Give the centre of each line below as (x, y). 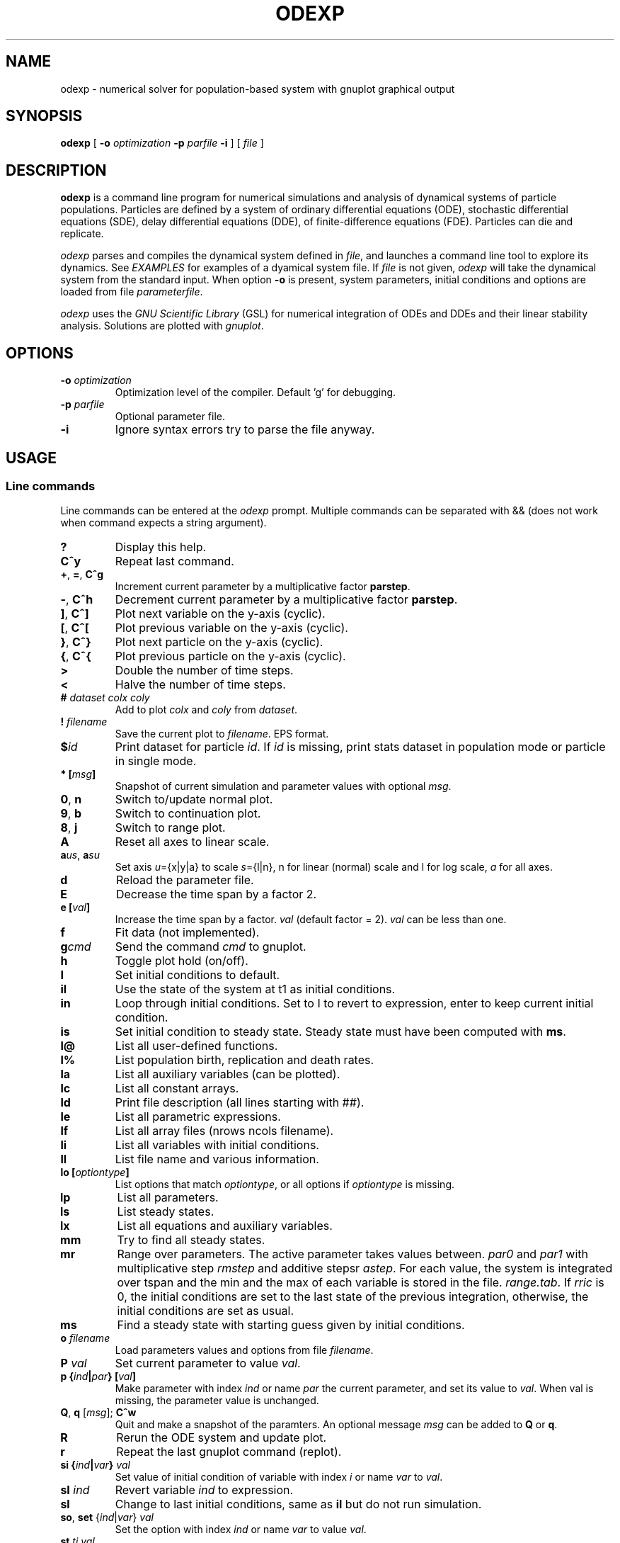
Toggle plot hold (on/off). (182, 961)
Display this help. (161, 547)
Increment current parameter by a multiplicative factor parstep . (263, 587)
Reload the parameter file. (185, 880)
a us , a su (80, 855)
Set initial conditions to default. (197, 975)
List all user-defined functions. (196, 1046)
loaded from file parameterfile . (132, 292)
